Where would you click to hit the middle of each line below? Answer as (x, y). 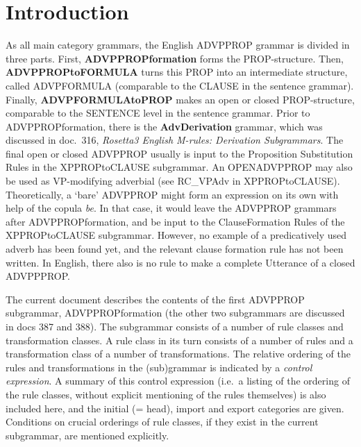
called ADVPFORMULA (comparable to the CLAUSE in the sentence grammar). (180, 85)
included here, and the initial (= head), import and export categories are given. (175, 408)
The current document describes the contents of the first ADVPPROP (155, 299)
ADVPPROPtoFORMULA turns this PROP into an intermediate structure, (177, 72)
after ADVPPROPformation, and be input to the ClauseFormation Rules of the (175, 221)
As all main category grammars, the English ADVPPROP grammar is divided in (178, 45)
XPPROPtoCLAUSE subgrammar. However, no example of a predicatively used (176, 235)
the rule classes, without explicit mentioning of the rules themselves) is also (166, 394)
